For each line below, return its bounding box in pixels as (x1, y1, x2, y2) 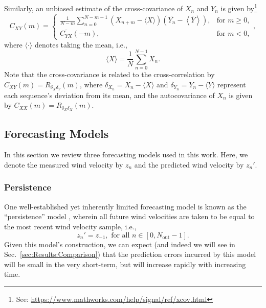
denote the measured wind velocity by (4, 159, 123, 170)
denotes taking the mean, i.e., (34, 39, 127, 50)
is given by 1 (220, 2, 257, 13)
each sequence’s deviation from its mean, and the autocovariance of (4, 89, 215, 100)
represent (217, 79, 246, 89)
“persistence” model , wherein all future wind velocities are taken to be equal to (4, 211, 255, 222)
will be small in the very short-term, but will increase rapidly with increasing (4, 258, 246, 269)
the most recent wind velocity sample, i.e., (4, 221, 137, 231)
